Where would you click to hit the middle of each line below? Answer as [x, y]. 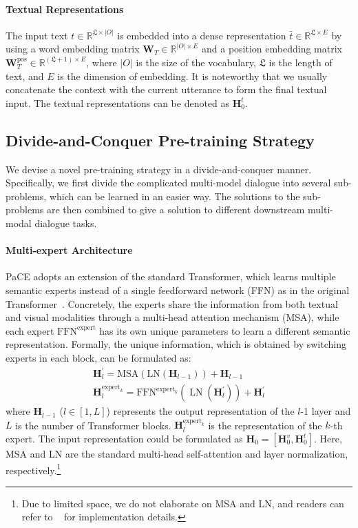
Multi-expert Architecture [69, 250]
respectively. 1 [33, 469]
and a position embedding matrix [272, 49]
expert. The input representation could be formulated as [124, 438]
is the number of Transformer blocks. [93, 425]
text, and [25, 76]
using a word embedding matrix [73, 49]
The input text [37, 35]
